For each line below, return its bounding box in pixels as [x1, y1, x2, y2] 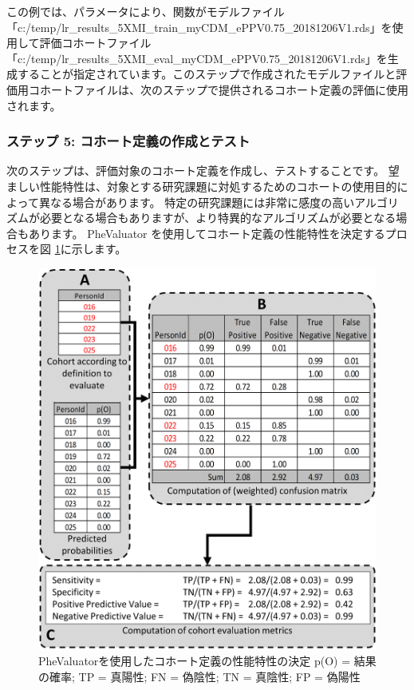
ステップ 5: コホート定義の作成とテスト [6, 131, 250, 151]
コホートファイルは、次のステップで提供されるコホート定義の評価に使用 [28, 81, 408, 97]
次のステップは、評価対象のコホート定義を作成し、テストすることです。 [6, 162, 385, 179]
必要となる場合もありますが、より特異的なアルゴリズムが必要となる [39, 209, 396, 226]
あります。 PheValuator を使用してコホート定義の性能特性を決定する [28, 224, 385, 241]
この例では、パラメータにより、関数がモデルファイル [6, 3, 285, 19]
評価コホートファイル [39, 34, 152, 51]
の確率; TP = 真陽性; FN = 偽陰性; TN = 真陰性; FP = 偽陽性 [38, 668, 361, 684]
